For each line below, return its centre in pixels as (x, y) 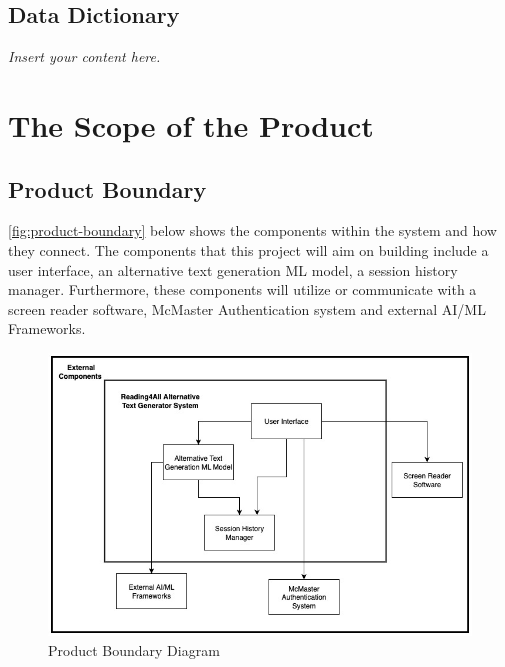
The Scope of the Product (191, 124)
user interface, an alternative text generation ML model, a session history (233, 269)
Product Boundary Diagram (134, 649)
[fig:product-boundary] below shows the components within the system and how (252, 230)
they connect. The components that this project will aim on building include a (248, 249)
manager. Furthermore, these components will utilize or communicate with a (242, 289)
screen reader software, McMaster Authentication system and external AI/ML (247, 308)
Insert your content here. (84, 56)
